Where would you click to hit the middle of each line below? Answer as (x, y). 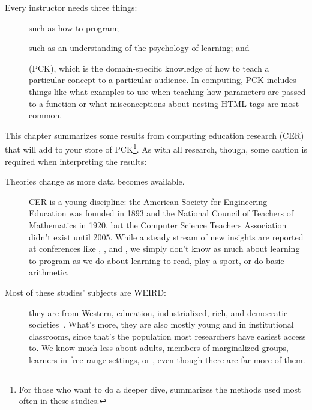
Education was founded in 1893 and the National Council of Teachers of (161, 213)
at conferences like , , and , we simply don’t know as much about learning (164, 249)
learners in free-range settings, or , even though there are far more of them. (167, 359)
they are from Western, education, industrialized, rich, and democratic (158, 312)
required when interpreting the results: (76, 161)
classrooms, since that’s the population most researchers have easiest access (167, 336)
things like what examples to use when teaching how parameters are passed (167, 91)
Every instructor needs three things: (71, 7)
